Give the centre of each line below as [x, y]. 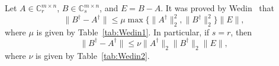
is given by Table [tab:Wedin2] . [93, 55]
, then [241, 32]
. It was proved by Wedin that [218, 8]
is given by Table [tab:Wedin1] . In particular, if [123, 32]
